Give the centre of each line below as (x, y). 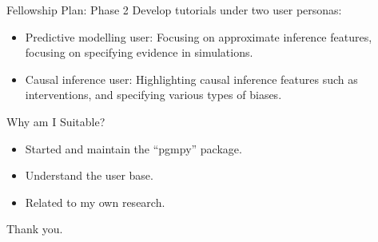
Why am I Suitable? (56, 121)
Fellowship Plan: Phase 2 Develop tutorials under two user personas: (174, 10)
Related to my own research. (95, 202)
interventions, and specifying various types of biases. (153, 95)
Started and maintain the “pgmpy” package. (133, 148)
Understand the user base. (89, 175)
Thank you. (35, 229)
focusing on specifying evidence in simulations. (139, 52)
